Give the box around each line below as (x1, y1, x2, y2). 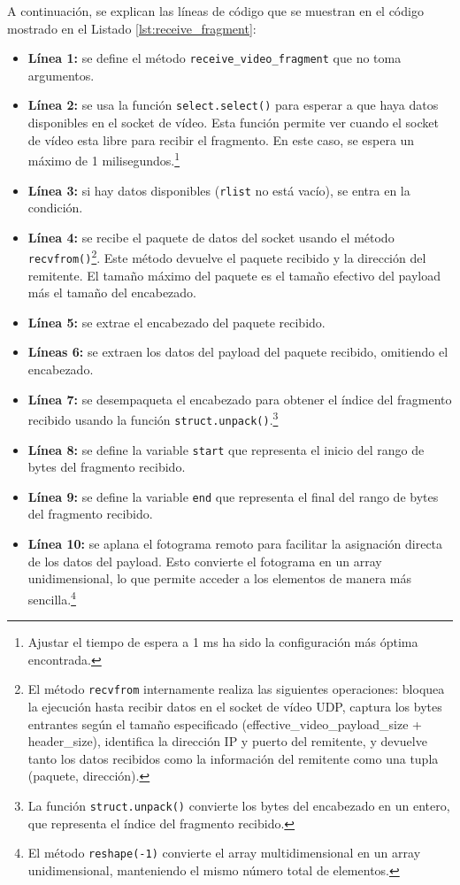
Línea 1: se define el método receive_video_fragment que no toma (27, 49, 402, 67)
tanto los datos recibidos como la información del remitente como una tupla (27, 749, 439, 767)
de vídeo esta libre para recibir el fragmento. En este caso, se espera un (27, 130, 415, 149)
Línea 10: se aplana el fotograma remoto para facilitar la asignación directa (27, 535, 443, 553)
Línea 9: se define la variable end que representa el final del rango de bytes (27, 487, 439, 505)
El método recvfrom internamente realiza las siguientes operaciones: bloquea (27, 680, 445, 698)
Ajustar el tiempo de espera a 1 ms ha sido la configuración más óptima (27, 633, 418, 651)
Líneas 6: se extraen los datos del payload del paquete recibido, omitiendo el (27, 342, 448, 361)
